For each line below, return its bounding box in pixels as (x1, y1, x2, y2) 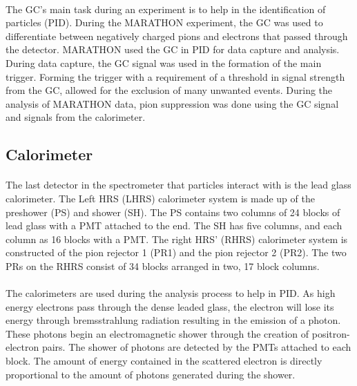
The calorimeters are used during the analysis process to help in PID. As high (6, 286, 336, 300)
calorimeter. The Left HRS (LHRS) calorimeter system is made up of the (6, 191, 315, 205)
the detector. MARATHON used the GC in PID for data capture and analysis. (6, 42, 340, 57)
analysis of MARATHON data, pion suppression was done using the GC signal (6, 96, 339, 110)
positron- (311, 326, 350, 340)
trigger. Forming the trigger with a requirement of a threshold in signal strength (6, 69, 345, 84)
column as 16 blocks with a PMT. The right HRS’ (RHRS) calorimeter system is (6, 231, 348, 246)
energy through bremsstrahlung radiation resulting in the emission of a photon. (6, 313, 341, 327)
